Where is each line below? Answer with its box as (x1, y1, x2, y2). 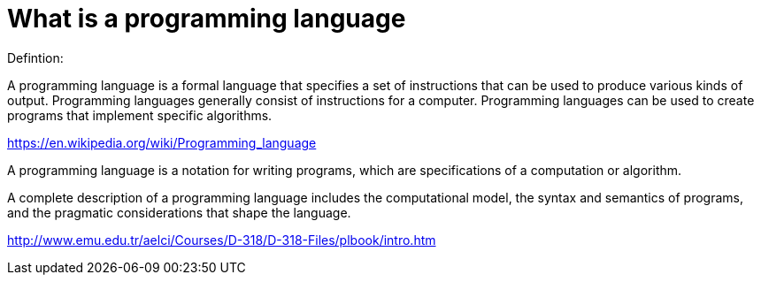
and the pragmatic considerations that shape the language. (7, 204, 351, 220)
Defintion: (7, 50, 64, 65)
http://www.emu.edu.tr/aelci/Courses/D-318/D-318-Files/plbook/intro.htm (7, 232, 436, 248)
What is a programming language (7, 4, 406, 34)
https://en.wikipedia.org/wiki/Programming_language (7, 134, 317, 150)
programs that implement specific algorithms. (7, 107, 273, 123)
